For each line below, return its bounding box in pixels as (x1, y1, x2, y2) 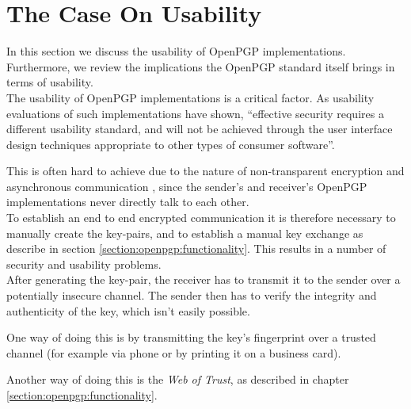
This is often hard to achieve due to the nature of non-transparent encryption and (6, 162, 405, 179)
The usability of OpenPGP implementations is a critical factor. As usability (6, 89, 375, 105)
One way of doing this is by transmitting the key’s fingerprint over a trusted (6, 329, 376, 346)
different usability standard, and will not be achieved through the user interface (6, 120, 393, 137)
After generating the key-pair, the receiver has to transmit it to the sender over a (6, 271, 401, 288)
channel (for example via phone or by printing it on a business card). (6, 344, 341, 361)
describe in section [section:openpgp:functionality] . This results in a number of (6, 240, 386, 257)
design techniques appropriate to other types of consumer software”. (6, 136, 335, 152)
